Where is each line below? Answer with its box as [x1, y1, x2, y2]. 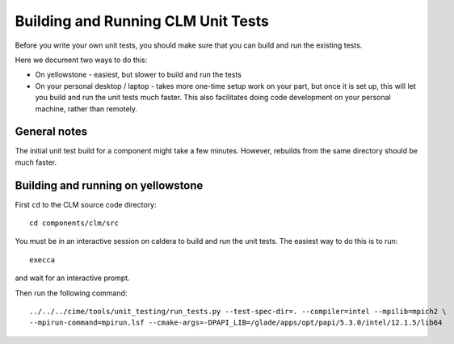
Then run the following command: [15, 287, 128, 298]
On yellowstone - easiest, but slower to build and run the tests [35, 69, 242, 80]
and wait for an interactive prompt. [15, 273, 130, 283]
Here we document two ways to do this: [15, 55, 148, 65]
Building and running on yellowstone [15, 178, 204, 192]
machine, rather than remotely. [35, 103, 137, 113]
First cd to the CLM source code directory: [15, 199, 157, 209]
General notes [15, 125, 88, 139]
